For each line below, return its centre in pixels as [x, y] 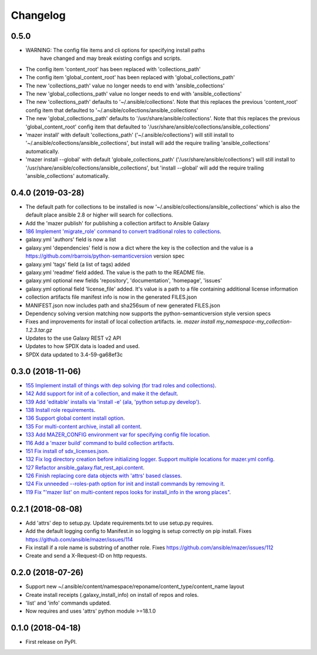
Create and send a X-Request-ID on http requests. [86, 556]
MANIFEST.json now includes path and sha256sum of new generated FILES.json [123, 305]
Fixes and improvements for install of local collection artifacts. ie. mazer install [120, 322]
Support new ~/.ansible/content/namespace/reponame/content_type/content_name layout [135, 586]
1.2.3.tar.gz [39, 330]
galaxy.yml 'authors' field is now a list [71, 239]
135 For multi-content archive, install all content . [84, 426]
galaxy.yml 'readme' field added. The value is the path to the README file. [115, 272]
